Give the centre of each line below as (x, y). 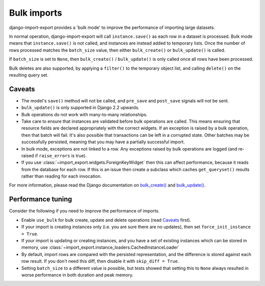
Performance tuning (40, 199)
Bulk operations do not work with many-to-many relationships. (84, 114)
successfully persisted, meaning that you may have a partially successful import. (103, 142)
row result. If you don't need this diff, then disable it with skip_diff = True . (100, 261)
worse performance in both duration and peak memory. (77, 275)
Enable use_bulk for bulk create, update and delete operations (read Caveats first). (106, 220)
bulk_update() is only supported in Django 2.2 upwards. (80, 107)
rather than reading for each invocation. (62, 176)
